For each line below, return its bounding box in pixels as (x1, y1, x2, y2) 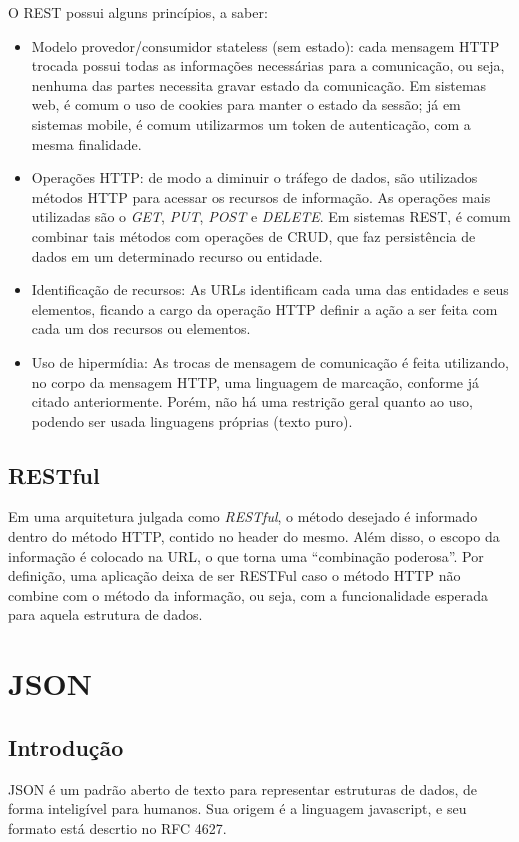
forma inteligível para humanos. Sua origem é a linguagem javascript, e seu (8, 798, 467, 819)
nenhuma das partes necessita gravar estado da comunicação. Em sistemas (31, 74, 487, 95)
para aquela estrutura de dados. (8, 604, 203, 625)
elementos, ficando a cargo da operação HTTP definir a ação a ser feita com (31, 298, 498, 319)
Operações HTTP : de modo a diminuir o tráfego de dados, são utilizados (31, 167, 478, 188)
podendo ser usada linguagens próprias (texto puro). (31, 410, 353, 431)
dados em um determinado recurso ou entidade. (31, 245, 323, 266)
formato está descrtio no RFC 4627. (8, 817, 227, 838)
